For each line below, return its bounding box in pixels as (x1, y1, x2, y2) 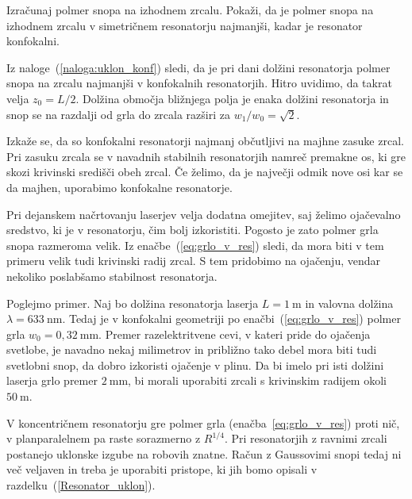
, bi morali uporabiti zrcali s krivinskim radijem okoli (128, 372, 387, 389)
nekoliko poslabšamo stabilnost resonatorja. (6, 267, 218, 284)
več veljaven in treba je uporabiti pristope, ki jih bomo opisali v (6, 461, 318, 478)
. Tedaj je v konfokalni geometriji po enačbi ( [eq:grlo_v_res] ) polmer (62, 310, 401, 327)
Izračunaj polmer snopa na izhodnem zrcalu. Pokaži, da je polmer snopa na (6, 2, 374, 17)
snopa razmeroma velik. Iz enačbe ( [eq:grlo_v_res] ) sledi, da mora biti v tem (6, 236, 384, 253)
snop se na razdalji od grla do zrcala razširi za (6, 106, 230, 122)
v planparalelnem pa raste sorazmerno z (6, 430, 201, 447)
